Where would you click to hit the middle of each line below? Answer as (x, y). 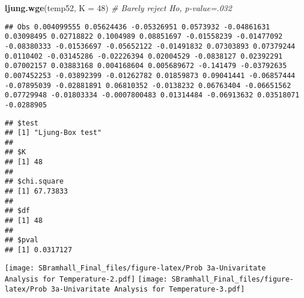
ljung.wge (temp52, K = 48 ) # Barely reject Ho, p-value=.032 (118, 8)
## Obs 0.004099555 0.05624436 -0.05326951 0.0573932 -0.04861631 (138, 27)
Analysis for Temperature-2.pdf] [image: (86, 280)
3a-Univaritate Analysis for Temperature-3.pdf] (148, 289)
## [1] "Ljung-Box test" (53, 133)
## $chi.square (34, 182)
